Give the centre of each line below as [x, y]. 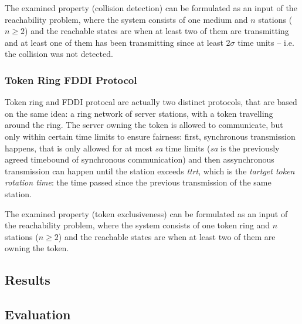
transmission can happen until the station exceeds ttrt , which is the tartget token [150, 171]
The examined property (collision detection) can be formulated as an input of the [151, 8]
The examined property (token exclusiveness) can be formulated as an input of [146, 213]
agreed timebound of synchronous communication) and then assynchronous [140, 159]
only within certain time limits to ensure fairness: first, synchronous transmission [150, 136]
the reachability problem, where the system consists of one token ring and [138, 225]
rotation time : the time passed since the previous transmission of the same [138, 182]
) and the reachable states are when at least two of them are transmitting [157, 31]
